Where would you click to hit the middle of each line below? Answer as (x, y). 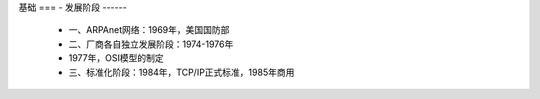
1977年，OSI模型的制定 (116, 58)
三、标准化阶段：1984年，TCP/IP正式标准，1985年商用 (181, 72)
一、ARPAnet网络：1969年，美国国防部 (149, 30)
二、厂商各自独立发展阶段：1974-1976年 (151, 44)
